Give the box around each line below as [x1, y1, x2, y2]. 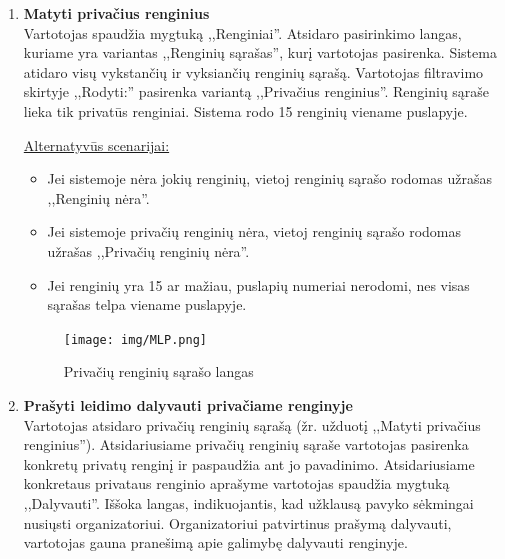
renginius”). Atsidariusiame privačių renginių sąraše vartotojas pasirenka [23, 434, 469, 455]
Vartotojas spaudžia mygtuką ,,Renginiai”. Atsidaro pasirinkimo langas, [23, 22, 462, 43]
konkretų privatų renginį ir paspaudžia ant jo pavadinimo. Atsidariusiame [23, 453, 475, 474]
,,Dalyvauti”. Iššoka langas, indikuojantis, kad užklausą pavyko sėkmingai [23, 492, 474, 513]
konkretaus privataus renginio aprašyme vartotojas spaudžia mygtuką [23, 473, 450, 494]
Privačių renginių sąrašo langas [63, 361, 254, 382]
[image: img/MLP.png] [63, 332, 207, 347]
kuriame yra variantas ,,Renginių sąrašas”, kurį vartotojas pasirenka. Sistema [23, 42, 497, 63]
